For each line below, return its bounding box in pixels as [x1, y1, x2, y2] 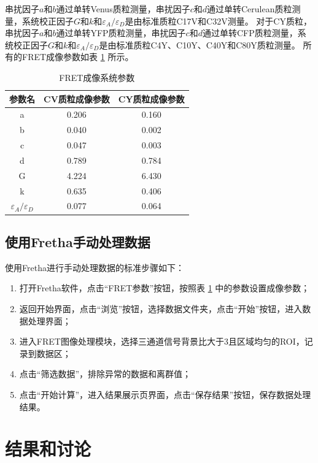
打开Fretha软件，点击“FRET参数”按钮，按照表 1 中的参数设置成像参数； [19, 281, 310, 294]
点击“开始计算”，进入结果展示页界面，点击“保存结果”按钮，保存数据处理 [19, 388, 311, 400]
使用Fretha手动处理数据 [5, 232, 150, 251]
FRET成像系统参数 [59, 71, 135, 83]
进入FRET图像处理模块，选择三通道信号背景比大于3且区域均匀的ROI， [19, 335, 304, 348]
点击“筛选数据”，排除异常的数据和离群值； [19, 367, 192, 380]
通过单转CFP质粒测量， [202, 26, 298, 39]
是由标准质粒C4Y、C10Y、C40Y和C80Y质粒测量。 [99, 38, 300, 51]
